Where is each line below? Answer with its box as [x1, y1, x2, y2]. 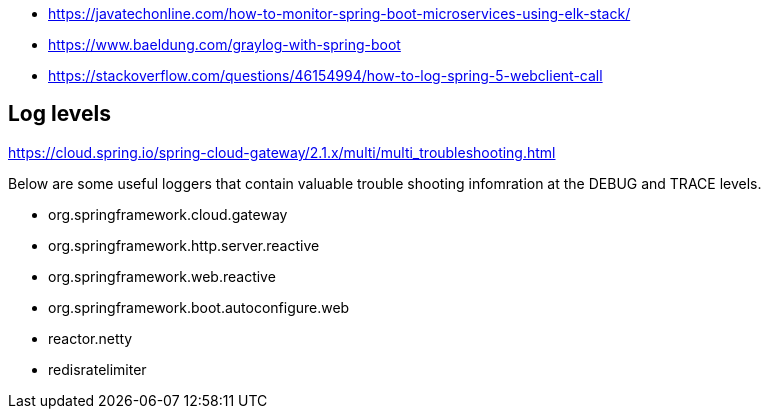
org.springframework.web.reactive [48, 267, 276, 285]
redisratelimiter [48, 360, 147, 378]
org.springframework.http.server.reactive [48, 236, 320, 254]
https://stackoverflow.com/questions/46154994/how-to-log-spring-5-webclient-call [48, 67, 603, 84]
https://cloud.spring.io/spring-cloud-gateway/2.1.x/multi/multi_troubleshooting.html [8, 143, 556, 161]
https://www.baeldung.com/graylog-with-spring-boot [48, 36, 401, 53]
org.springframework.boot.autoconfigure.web [48, 298, 350, 316]
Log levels [8, 101, 111, 127]
